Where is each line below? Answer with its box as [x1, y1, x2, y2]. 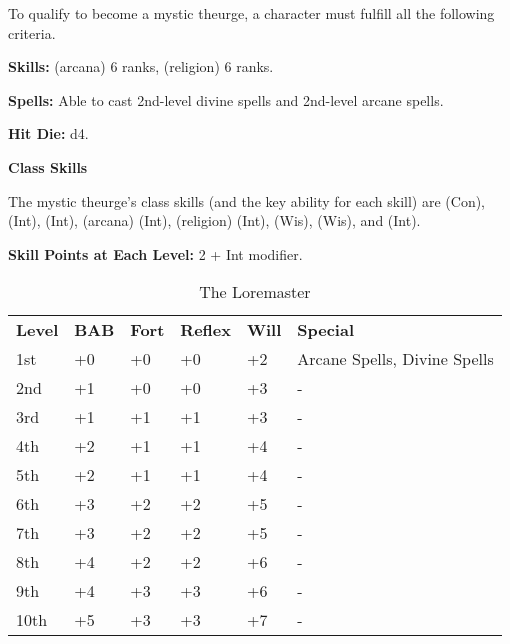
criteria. [8, 22, 56, 43]
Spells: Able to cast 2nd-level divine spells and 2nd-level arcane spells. [8, 89, 444, 110]
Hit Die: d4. [8, 123, 89, 144]
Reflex [180, 318, 231, 342]
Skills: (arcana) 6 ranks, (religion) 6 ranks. [8, 56, 274, 77]
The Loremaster [199, 280, 311, 304]
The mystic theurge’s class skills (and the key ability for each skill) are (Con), [8, 190, 486, 211]
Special [297, 318, 355, 342]
